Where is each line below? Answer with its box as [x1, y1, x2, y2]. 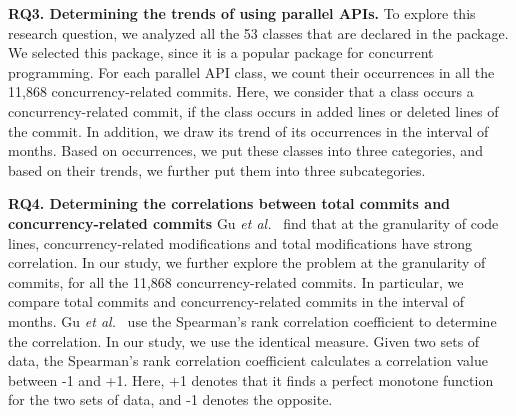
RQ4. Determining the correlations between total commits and [8, 193, 451, 214]
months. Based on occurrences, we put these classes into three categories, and [8, 140, 483, 161]
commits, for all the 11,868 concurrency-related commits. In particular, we [8, 271, 464, 292]
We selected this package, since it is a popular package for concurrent [8, 42, 434, 63]
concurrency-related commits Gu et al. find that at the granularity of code [8, 212, 499, 233]
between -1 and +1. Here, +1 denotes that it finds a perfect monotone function [8, 369, 494, 390]
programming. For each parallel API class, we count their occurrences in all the [8, 61, 495, 82]
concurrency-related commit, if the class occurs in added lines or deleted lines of [8, 100, 499, 121]
